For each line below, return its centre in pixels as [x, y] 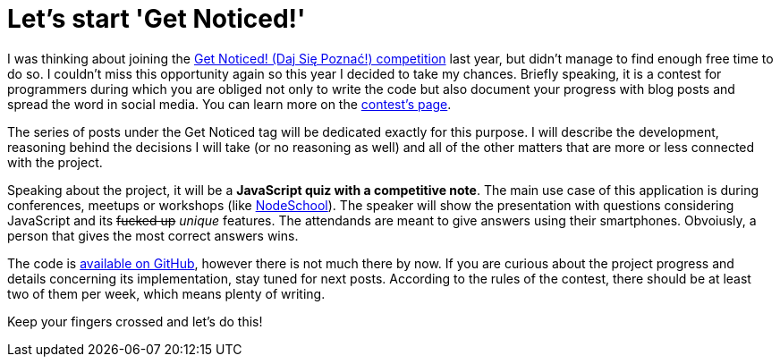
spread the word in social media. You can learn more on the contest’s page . [229, 104]
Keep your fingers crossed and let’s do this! [135, 321]
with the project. [55, 162]
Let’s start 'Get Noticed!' [157, 19]
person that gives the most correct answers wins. [153, 235]
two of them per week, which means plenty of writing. [166, 293]
